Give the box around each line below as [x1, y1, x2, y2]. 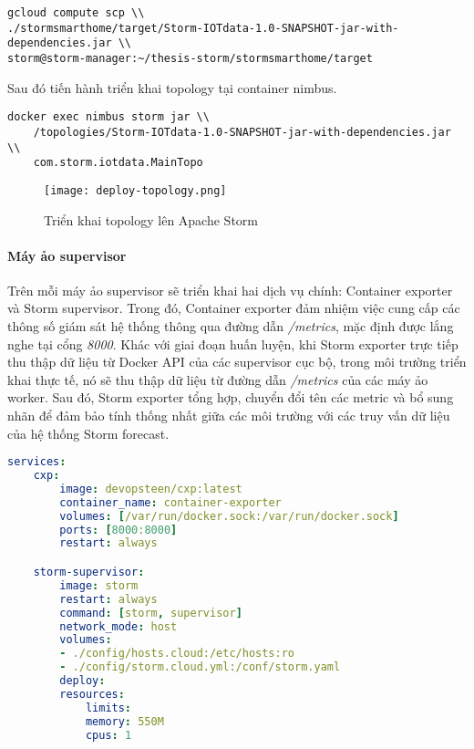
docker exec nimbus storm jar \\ [7, 110, 210, 124]
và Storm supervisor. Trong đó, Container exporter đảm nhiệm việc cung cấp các [7, 298, 460, 317]
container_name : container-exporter [59, 495, 282, 509]
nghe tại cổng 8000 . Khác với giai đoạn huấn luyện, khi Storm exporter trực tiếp [7, 334, 459, 353]
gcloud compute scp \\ [7, 6, 145, 19]
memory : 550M [85, 714, 164, 728]
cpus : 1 [85, 728, 132, 742]
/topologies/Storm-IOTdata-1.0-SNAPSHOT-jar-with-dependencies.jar [33, 125, 451, 139]
